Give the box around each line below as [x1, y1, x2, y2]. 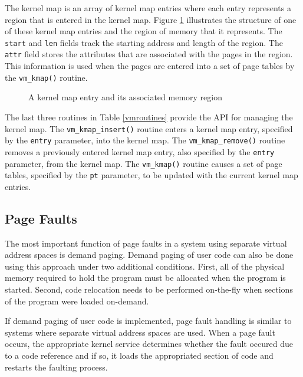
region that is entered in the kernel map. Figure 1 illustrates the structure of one [5, 13, 297, 25]
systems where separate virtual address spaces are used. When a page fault [5, 326, 275, 338]
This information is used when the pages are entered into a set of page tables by [5, 60, 295, 72]
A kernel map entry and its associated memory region [28, 91, 222, 103]
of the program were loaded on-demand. [5, 294, 149, 307]
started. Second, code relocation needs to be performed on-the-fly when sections [5, 283, 293, 295]
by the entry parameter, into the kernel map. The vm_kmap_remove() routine [5, 134, 285, 146]
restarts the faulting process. [5, 360, 108, 373]
